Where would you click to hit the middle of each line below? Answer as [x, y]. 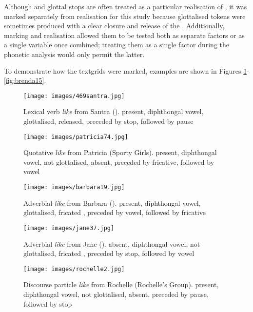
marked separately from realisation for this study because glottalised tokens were [125, 16]
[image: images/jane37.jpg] [69, 228]
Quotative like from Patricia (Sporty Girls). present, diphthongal [120, 152]
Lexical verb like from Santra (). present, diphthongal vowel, [114, 111]
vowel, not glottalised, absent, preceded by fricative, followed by [119, 162]
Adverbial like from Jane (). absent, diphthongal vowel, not [112, 244]
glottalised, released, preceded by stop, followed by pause [108, 121]
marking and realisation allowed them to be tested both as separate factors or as [124, 35]
